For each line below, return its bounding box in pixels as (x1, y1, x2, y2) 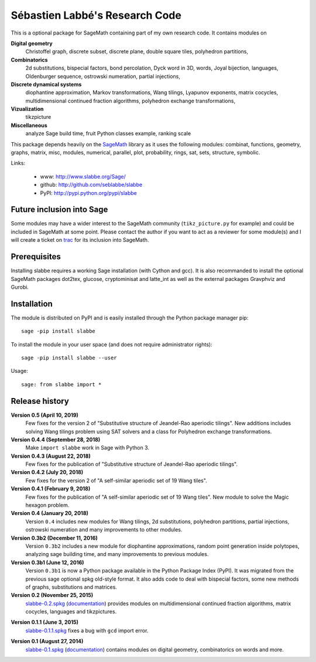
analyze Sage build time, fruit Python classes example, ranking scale (25, 130, 191, 137)
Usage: (11, 368, 29, 375)
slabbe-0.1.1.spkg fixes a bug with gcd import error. (25, 627, 149, 634)
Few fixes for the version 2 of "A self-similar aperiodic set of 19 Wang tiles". (25, 477, 207, 484)
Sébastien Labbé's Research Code (11, 9, 181, 22)
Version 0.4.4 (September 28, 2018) (11, 436, 101, 443)
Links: (11, 160, 26, 167)
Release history (11, 396, 70, 406)
